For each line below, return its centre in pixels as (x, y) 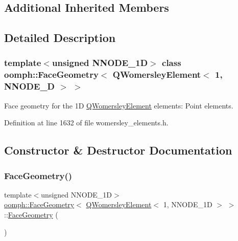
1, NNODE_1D (188, 204)
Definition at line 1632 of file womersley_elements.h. (86, 123)
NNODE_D (30, 86)
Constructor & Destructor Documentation (118, 150)
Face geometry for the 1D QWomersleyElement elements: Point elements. (119, 105)
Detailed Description (60, 38)
